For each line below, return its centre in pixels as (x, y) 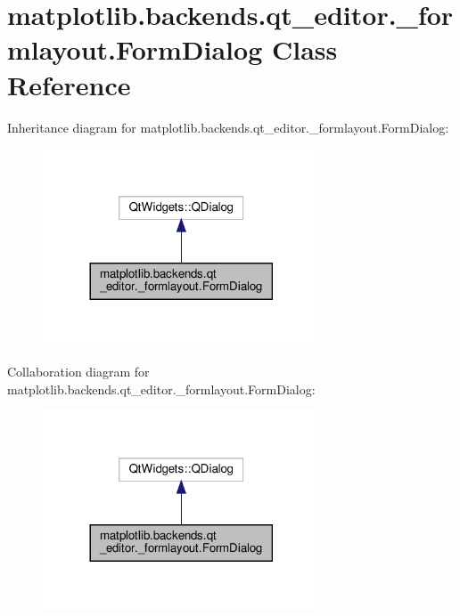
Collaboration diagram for (78, 372)
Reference (69, 84)
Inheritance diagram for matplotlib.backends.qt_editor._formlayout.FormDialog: (228, 127)
